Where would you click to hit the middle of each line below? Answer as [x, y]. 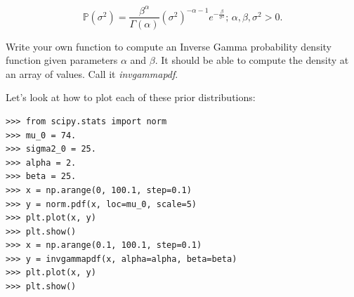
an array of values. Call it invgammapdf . [92, 73]
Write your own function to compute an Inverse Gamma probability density [169, 46]
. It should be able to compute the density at [252, 60]
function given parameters [62, 60]
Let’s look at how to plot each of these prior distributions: [131, 97]
